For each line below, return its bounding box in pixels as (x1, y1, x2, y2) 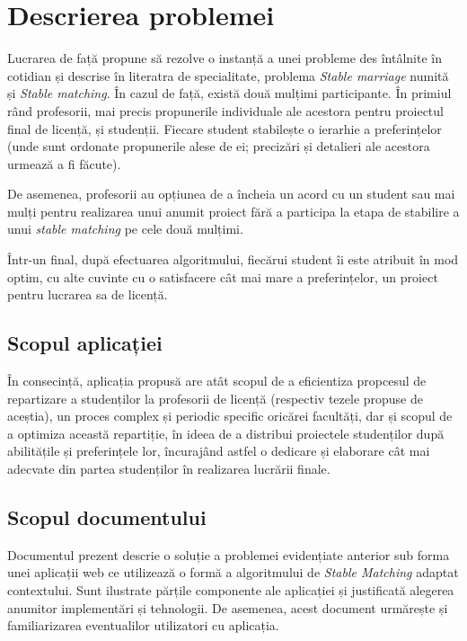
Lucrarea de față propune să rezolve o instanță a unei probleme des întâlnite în (7, 49, 443, 67)
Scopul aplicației (7, 329, 163, 357)
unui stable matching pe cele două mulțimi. (7, 219, 243, 238)
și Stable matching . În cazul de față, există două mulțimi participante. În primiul (7, 84, 452, 102)
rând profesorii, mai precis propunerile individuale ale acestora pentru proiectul (7, 101, 444, 120)
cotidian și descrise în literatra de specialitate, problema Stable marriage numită (7, 66, 449, 85)
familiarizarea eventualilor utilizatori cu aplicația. (7, 616, 279, 635)
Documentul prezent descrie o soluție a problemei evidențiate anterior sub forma (7, 545, 450, 564)
